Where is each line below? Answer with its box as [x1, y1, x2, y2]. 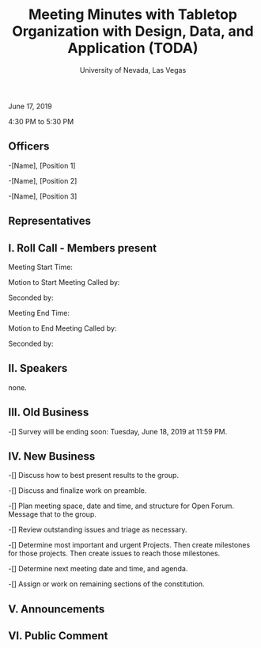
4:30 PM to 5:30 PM [8, 116, 74, 126]
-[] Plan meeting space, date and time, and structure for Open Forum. [8, 501, 235, 511]
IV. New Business [8, 449, 96, 463]
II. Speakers [8, 362, 68, 375]
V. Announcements [8, 602, 105, 616]
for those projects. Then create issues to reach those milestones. [8, 548, 221, 559]
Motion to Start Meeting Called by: [8, 277, 120, 286]
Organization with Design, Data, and [11, 22, 255, 40]
